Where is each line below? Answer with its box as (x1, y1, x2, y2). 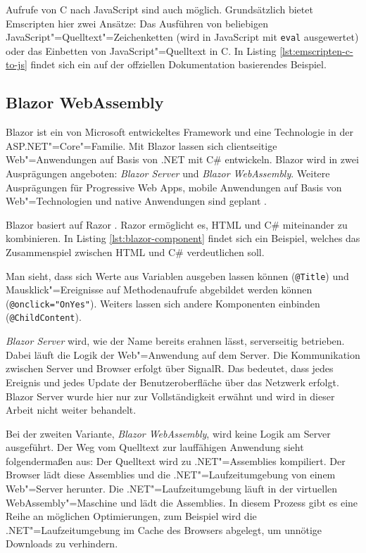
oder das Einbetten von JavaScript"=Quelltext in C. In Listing (6, 43, 277, 58)
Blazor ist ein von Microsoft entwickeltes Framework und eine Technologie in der (6, 125, 353, 139)
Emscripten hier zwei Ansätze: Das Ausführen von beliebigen (6, 15, 268, 30)
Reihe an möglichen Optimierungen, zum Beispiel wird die (6, 509, 257, 523)
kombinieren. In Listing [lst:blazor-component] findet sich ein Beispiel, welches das (6, 231, 360, 246)
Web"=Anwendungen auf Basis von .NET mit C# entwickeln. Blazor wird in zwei (6, 152, 359, 167)
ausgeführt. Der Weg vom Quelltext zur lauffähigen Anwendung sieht (6, 440, 304, 455)
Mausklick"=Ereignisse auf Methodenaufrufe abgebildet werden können (6, 282, 313, 297)
